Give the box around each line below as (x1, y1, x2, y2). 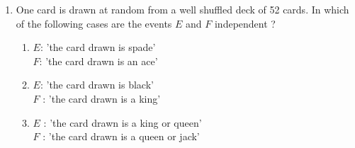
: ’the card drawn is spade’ (40, 40, 156, 55)
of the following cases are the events (16, 16, 172, 30)
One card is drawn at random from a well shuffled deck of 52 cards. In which (16, 2, 349, 16)
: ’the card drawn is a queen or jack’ (43, 129, 200, 144)
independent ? (214, 16, 276, 30)
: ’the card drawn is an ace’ (39, 53, 158, 68)
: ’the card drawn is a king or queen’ (43, 115, 202, 130)
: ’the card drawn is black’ (40, 77, 154, 92)
